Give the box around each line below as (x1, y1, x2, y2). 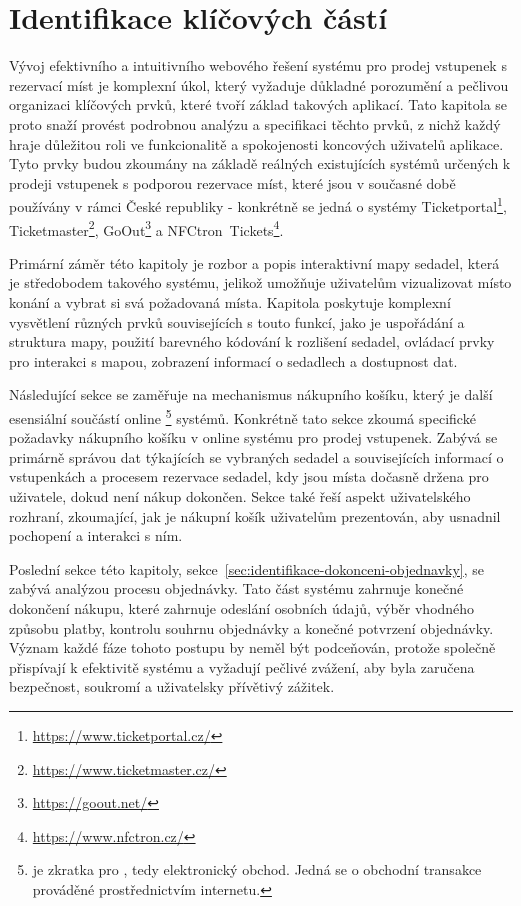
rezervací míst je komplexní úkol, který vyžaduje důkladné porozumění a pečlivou (9, 74, 509, 95)
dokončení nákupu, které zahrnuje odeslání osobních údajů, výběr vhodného (9, 597, 475, 618)
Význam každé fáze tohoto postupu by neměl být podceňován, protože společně (9, 637, 496, 658)
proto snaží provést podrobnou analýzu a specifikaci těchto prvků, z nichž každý (9, 113, 501, 134)
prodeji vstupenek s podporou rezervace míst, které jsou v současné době (9, 172, 456, 193)
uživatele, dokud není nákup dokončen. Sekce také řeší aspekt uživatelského (9, 485, 471, 506)
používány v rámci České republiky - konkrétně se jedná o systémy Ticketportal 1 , (9, 193, 507, 216)
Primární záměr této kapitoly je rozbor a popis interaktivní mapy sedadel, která (9, 252, 500, 273)
